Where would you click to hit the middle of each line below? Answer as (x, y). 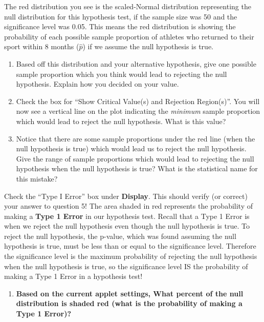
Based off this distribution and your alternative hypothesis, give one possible (136, 63)
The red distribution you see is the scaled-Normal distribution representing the (128, 6)
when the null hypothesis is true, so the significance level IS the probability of (126, 266)
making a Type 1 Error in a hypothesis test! (73, 276)
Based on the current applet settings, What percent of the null (130, 293)
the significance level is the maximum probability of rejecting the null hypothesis (131, 256)
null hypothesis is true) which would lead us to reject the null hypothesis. (131, 148)
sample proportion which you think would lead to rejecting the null (122, 74)
